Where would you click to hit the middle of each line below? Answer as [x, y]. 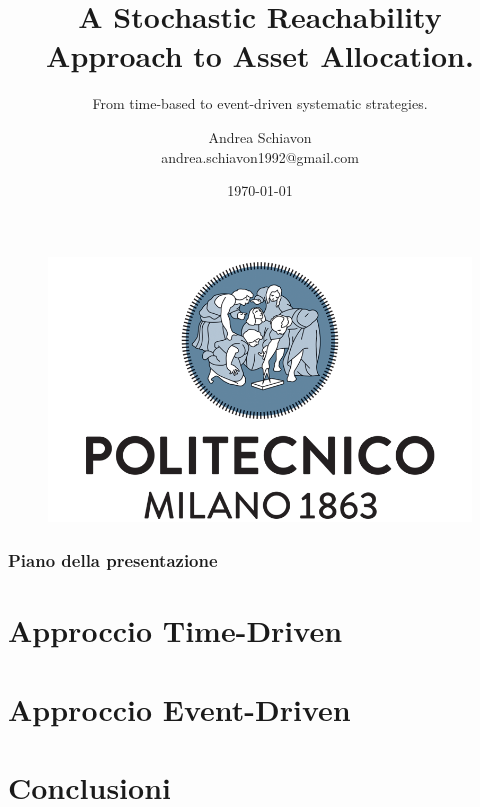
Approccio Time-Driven [175, 630]
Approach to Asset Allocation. [260, 55]
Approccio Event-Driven [179, 708]
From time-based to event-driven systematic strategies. [260, 103]
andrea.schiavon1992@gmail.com [260, 156]
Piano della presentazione [113, 560]
